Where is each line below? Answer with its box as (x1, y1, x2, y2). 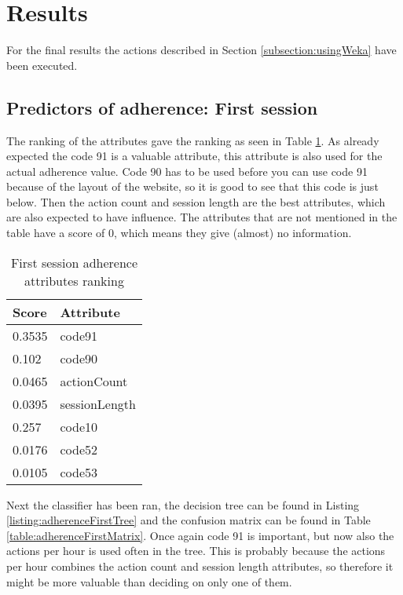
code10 (60, 417, 98, 436)
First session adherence (10, 253, 138, 272)
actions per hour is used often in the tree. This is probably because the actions (6, 542, 386, 559)
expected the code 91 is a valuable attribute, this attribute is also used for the (6, 148, 383, 164)
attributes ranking (24, 271, 124, 290)
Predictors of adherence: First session (6, 95, 318, 119)
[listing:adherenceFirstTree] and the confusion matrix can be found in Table (6, 512, 371, 528)
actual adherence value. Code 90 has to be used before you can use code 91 (6, 162, 368, 179)
